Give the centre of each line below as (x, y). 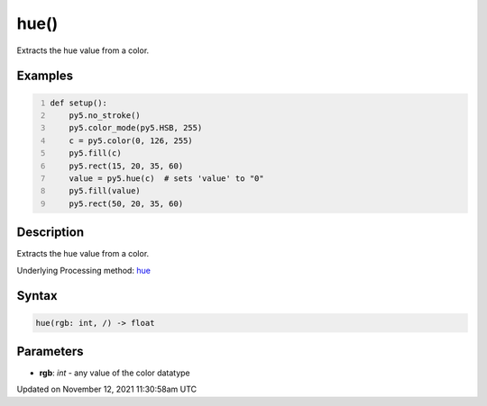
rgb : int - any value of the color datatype (115, 373)
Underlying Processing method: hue (83, 270)
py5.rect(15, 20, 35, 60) (126, 166)
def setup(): (79, 103)
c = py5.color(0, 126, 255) (131, 140)
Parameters (50, 351)
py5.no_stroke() (105, 115)
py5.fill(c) (95, 153)
